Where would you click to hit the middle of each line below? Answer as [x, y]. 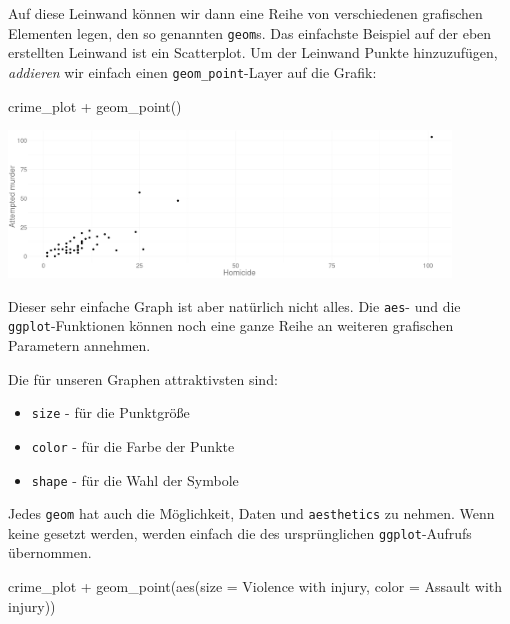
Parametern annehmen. [79, 345]
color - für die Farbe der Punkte [133, 445]
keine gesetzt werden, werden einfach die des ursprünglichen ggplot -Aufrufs [240, 532]
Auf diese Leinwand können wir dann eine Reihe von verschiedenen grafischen [245, 13]
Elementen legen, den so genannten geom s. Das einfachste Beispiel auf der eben [250, 32]
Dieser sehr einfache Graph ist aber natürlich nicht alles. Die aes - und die [234, 305]
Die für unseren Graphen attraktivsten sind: [143, 378]
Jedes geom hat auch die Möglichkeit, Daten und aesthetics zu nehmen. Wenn [251, 513]
